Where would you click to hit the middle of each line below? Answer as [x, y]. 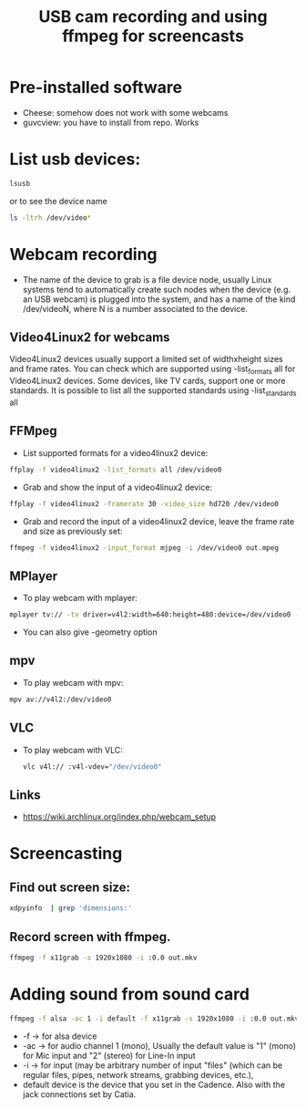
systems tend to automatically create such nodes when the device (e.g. [157, 289]
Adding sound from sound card [130, 995]
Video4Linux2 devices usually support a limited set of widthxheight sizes [147, 359]
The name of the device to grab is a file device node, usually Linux [147, 279]
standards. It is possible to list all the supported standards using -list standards [153, 391]
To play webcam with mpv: [73, 682]
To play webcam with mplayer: [80, 598]
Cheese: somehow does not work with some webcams [125, 112]
